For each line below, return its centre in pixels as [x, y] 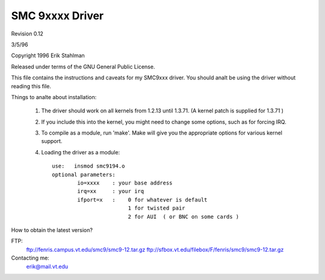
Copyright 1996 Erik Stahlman [48, 56]
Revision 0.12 [27, 34]
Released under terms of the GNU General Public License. [83, 67]
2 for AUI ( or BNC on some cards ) [184, 217]
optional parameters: [84, 175]
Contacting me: [30, 258]
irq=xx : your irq [111, 191]
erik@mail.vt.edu [47, 266]
